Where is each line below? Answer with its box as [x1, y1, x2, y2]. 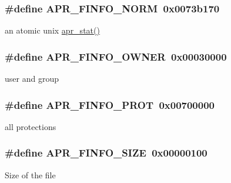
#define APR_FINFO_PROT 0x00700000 [5, 97, 215, 112]
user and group [5, 72, 59, 85]
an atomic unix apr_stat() [5, 24, 100, 36]
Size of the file [5, 168, 56, 181]
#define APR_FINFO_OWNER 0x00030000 [5, 49, 227, 64]
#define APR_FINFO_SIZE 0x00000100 [5, 145, 207, 160]
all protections [5, 120, 56, 132]
